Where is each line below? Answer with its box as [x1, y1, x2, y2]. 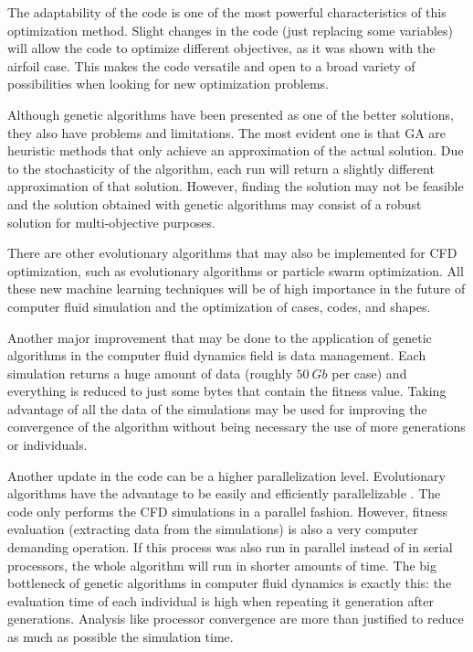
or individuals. [7, 435, 88, 454]
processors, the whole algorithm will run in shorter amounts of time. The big [7, 555, 437, 574]
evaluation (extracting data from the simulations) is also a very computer [7, 519, 418, 539]
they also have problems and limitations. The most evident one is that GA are [7, 123, 447, 142]
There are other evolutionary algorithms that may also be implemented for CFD [7, 243, 457, 262]
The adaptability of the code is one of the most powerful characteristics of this [7, 3, 447, 21]
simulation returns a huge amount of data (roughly [7, 363, 292, 382]
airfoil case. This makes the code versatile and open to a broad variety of [7, 56, 415, 75]
